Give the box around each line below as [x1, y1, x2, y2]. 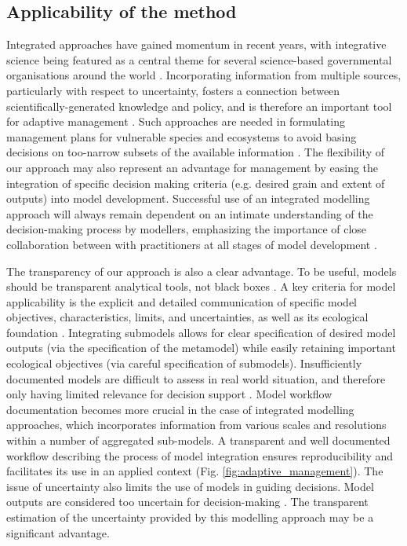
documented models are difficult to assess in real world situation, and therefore [6, 370, 386, 387]
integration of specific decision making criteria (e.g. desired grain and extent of [6, 174, 385, 191]
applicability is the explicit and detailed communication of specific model [6, 293, 358, 310]
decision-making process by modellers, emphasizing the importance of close [6, 221, 367, 237]
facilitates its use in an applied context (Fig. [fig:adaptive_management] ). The [6, 463, 383, 479]
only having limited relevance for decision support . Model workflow [6, 386, 333, 402]
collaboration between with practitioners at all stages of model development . [6, 236, 377, 252]
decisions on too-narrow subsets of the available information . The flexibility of [6, 144, 384, 160]
